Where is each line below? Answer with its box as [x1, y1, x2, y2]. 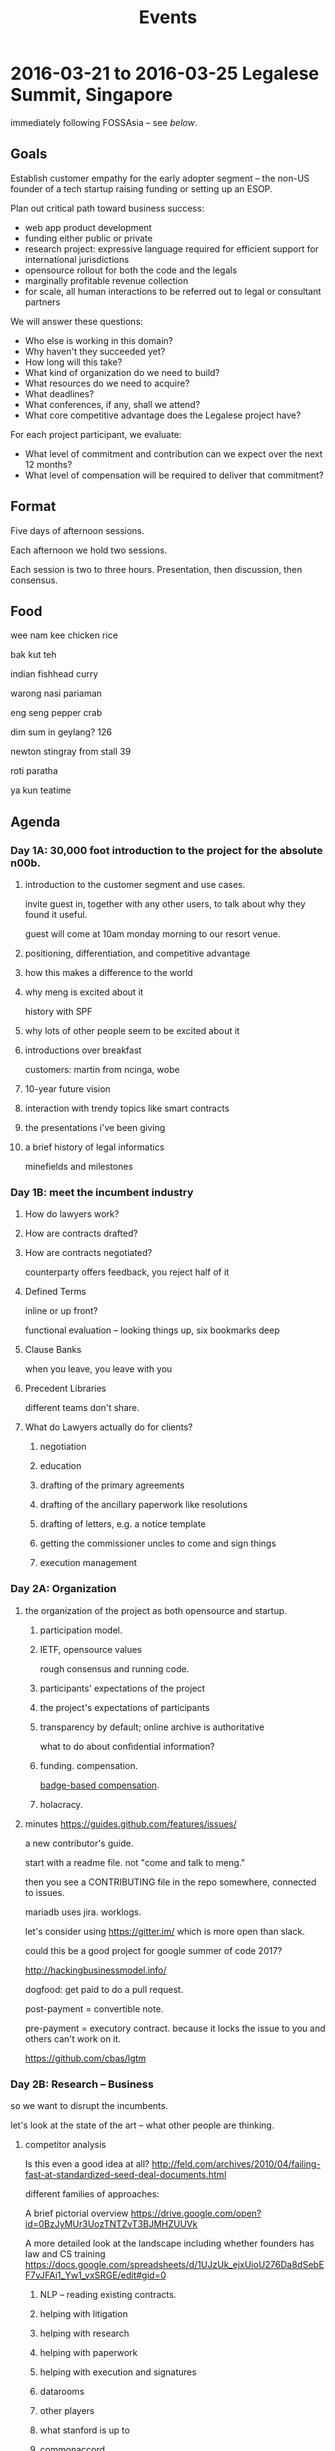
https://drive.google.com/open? [130, 2207, 262, 2219]
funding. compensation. [39, 1759, 138, 1771]
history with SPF [24, 1006, 93, 1018]
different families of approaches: [24, 2187, 160, 2200]
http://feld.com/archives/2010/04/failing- [151, 2157, 321, 2170]
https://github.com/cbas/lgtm [24, 2052, 147, 2064]
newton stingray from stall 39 [10, 746, 132, 758]
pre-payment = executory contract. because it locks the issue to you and [24, 2022, 326, 2034]
